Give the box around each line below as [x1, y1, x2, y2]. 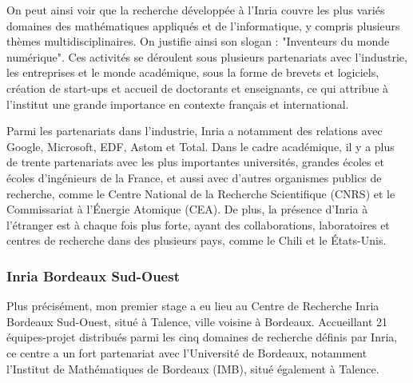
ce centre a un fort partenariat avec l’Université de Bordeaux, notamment [6, 344, 367, 361]
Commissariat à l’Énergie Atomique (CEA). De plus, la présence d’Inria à [6, 201, 368, 217]
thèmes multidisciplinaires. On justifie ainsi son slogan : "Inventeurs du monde [6, 33, 390, 50]
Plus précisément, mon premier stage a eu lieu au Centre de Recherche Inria [6, 297, 379, 314]
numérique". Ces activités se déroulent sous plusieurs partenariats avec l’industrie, [6, 48, 407, 65]
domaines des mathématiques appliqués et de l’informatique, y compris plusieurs [6, 17, 400, 34]
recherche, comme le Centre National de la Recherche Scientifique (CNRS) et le [6, 185, 395, 201]
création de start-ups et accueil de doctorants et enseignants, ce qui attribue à [6, 79, 389, 96]
